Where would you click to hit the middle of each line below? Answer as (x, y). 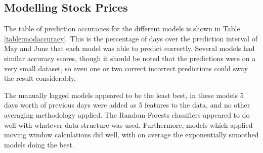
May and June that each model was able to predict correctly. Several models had (129, 48)
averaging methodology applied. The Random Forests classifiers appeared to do (127, 114)
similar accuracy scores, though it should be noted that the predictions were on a (130, 58)
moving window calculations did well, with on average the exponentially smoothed (131, 135)
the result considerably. (40, 78)
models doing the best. (39, 144)
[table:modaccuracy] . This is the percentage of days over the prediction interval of (131, 38)
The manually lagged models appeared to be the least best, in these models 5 (124, 95)
